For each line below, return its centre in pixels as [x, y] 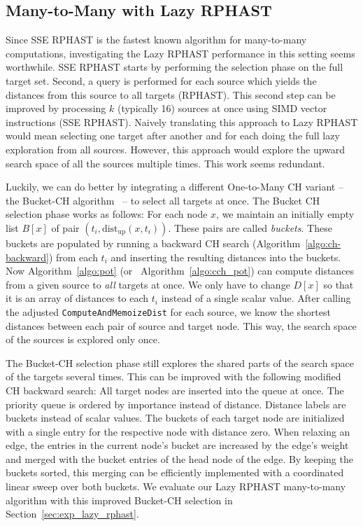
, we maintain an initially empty [285, 214]
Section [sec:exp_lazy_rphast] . [72, 514]
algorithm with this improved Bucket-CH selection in [119, 500]
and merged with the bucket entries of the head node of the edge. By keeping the [179, 458]
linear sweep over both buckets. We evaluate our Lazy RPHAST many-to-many [176, 486]
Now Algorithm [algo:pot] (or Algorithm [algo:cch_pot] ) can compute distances [180, 271]
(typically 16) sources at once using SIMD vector [222, 108]
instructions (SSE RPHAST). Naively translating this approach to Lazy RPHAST [182, 122]
